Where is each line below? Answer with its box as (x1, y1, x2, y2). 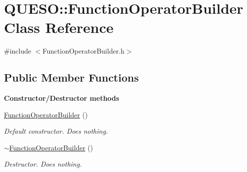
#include (4, 46, 31, 56)
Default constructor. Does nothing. (4, 126, 108, 136)
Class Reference (4, 17, 114, 37)
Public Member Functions (4, 70, 139, 85)
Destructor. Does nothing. (4, 159, 82, 169)
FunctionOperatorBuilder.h (42, 46, 124, 56)
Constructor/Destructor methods (4, 93, 120, 103)
